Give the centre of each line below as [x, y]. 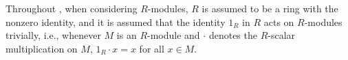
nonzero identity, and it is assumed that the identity [116, 21]
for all [152, 48]
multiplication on [42, 48]
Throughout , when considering [72, 8]
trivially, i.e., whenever [53, 35]
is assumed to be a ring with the [270, 8]
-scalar [282, 35]
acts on [279, 21]
